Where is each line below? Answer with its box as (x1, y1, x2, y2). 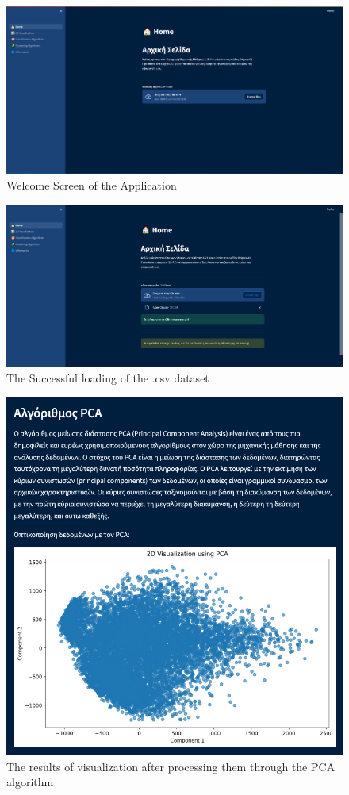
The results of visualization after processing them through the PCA (6, 758, 336, 774)
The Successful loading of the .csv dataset (6, 370, 209, 386)
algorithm (6, 774, 54, 790)
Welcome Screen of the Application (6, 176, 177, 193)
